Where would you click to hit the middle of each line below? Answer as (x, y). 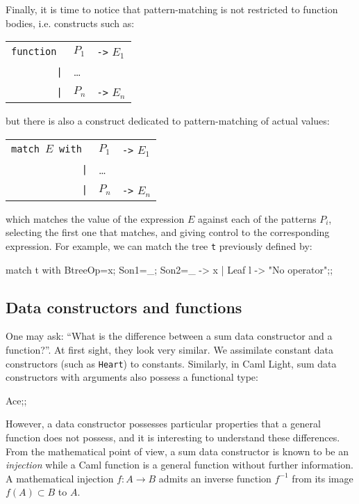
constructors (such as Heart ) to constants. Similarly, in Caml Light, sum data (171, 363)
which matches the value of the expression (95, 218)
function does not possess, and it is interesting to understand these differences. (173, 438)
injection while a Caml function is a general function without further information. (179, 465)
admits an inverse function (215, 478)
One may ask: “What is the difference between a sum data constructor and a (169, 336)
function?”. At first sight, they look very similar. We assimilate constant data (169, 350)
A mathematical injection (60, 478)
